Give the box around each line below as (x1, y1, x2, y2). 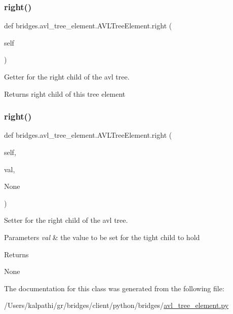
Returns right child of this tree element (4, 88, 126, 99)
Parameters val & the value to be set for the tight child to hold (4, 231, 200, 242)
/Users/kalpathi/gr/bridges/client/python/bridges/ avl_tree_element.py (4, 300, 229, 310)
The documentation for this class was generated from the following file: (4, 283, 224, 293)
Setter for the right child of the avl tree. (4, 215, 128, 225)
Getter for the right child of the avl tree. (4, 71, 130, 82)
